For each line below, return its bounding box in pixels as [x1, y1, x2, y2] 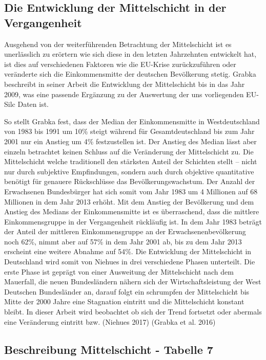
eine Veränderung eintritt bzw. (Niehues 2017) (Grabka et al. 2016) [4, 316, 216, 327]
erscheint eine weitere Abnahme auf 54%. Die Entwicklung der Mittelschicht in [4, 246, 252, 257]
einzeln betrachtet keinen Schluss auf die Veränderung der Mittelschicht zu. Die [4, 146, 254, 156]
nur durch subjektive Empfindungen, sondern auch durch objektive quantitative [4, 166, 254, 176]
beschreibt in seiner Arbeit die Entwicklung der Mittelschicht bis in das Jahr [4, 78, 245, 89]
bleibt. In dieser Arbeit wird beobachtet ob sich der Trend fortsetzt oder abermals [4, 306, 262, 317]
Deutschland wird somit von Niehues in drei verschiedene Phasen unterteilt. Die [4, 256, 255, 267]
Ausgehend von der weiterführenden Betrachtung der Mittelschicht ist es [4, 38, 232, 49]
